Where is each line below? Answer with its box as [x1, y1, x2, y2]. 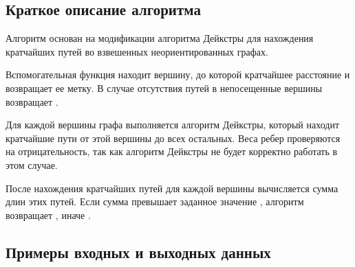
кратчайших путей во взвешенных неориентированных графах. [6, 44, 268, 58]
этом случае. [6, 157, 58, 172]
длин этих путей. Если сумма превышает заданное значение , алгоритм [6, 194, 304, 209]
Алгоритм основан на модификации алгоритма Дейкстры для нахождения [6, 31, 314, 45]
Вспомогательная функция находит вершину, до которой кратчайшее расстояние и [6, 67, 350, 82]
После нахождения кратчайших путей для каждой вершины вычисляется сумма [6, 181, 338, 195]
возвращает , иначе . [6, 207, 91, 222]
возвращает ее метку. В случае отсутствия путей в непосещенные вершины [6, 80, 323, 95]
